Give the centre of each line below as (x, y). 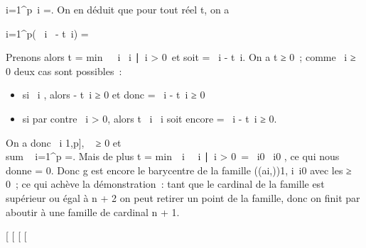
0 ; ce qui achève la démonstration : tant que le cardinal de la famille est (165, 184)
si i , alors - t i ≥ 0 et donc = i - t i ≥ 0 (114, 95)
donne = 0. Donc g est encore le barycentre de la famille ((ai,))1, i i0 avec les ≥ (179, 170)
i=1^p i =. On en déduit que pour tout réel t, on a (118, 9)
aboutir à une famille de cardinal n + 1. (93, 212)
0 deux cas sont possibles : (64, 71)
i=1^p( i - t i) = (47, 33)
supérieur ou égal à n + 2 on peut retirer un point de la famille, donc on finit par (183, 197)
